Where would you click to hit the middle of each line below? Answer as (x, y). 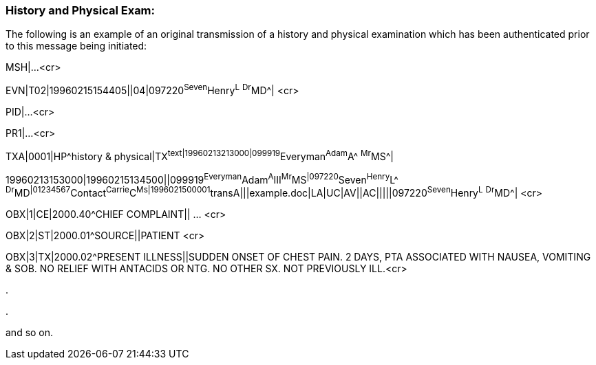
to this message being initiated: (76, 46)
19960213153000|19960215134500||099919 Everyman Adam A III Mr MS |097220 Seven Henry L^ (202, 178)
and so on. (30, 332)
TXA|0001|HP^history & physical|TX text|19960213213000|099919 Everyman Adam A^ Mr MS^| (200, 155)
